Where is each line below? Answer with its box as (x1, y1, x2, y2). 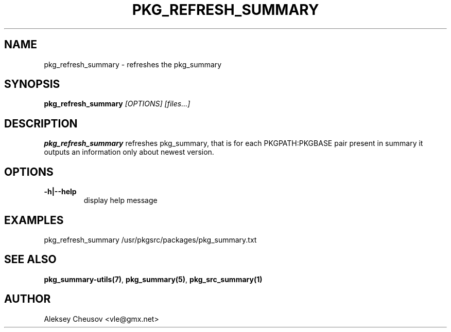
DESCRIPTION (4, 117, 78, 130)
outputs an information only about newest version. (44, 147, 214, 157)
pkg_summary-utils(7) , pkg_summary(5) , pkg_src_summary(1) (44, 274, 263, 284)
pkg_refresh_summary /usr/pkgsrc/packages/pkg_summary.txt (44, 235, 257, 244)
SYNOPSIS (4, 78, 60, 91)
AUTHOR (4, 292, 51, 306)
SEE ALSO (4, 253, 57, 266)
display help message (83, 196, 158, 205)
